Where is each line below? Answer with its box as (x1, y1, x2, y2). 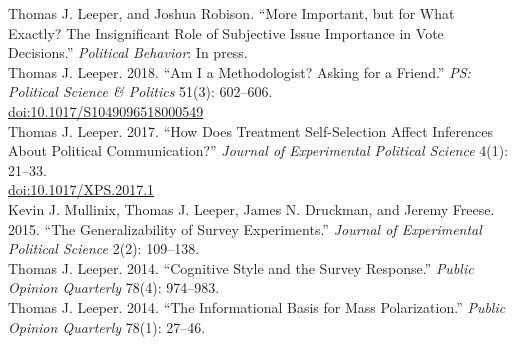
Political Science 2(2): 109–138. (8, 238, 200, 259)
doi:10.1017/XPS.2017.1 (8, 179, 155, 200)
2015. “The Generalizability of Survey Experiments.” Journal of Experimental (8, 218, 482, 239)
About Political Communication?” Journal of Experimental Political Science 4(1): (8, 140, 509, 161)
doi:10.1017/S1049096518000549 (8, 100, 204, 121)
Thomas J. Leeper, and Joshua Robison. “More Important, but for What (8, 3, 455, 23)
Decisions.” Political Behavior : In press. (8, 42, 248, 63)
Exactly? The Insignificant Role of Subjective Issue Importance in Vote (8, 22, 444, 43)
